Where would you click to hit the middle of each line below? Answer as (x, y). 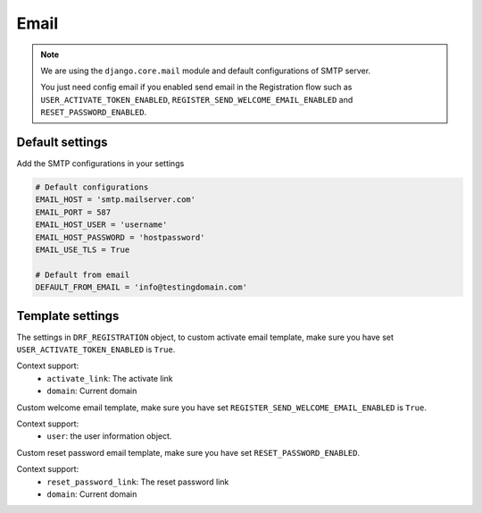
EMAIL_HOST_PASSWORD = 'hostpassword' (120, 237)
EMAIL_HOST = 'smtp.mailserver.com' (116, 200)
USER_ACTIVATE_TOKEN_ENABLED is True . (96, 349)
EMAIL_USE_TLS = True (83, 249)
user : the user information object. (109, 436)
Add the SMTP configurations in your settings (100, 164)
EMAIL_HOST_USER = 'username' (101, 225)
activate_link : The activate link (110, 378)
